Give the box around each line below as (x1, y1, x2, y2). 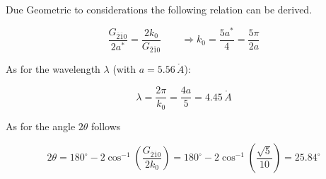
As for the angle (6, 118, 76, 133)
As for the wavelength (6, 62, 100, 76)
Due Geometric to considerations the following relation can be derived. (6, 2, 313, 16)
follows (91, 118, 121, 133)
